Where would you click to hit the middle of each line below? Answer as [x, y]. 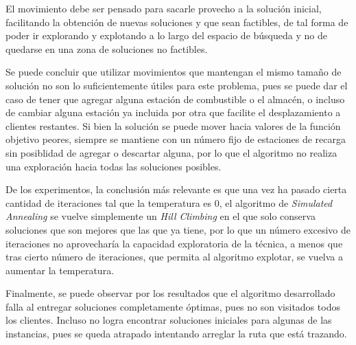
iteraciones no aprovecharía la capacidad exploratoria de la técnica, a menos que [174, 243]
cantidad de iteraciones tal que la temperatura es [109, 202]
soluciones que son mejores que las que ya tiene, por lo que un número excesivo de [178, 229]
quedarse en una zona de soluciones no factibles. [107, 48]
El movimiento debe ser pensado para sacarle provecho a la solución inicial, [164, 8]
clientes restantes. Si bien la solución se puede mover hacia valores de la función [173, 125]
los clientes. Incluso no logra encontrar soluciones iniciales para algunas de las [169, 320]
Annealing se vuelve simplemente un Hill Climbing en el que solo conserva [161, 216]
